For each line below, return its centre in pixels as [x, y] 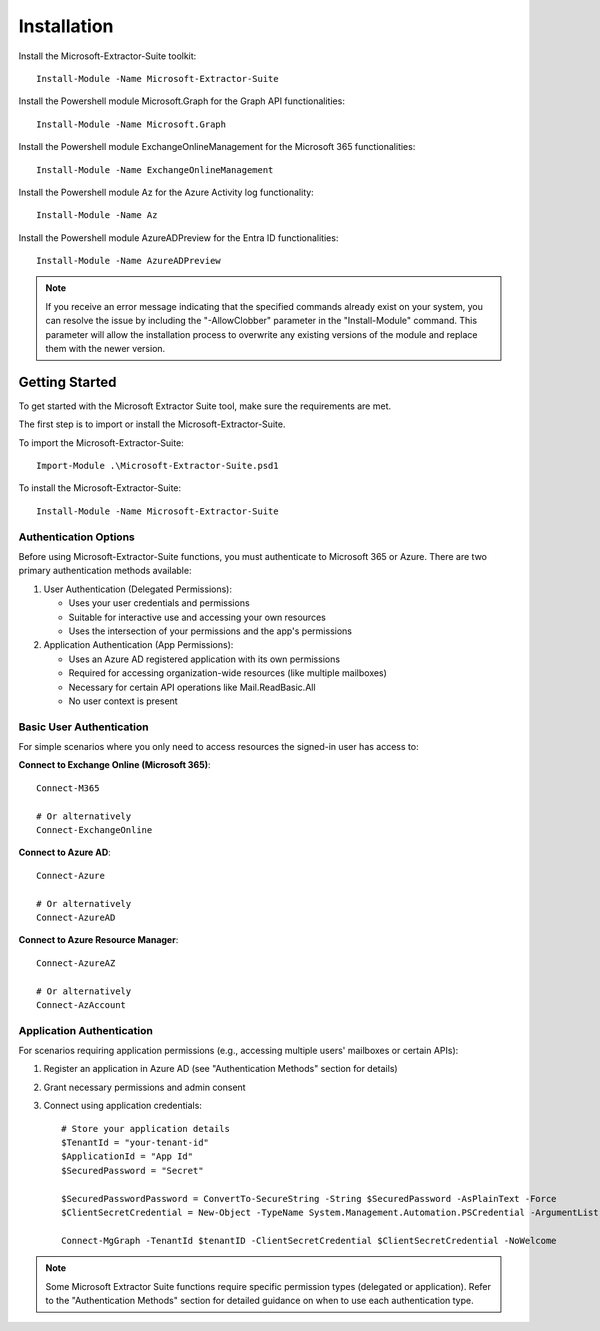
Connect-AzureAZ [76, 963]
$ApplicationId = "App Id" [127, 1156]
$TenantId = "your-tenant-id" [135, 1143]
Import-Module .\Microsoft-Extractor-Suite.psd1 [157, 466]
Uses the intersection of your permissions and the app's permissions [210, 631]
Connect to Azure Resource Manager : [98, 940]
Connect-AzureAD [76, 917]
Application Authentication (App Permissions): [138, 645]
